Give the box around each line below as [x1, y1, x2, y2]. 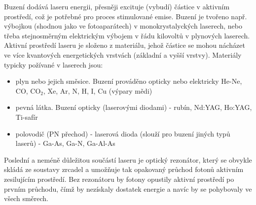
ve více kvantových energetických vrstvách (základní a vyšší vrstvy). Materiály [4, 49, 242, 60]
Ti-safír [15, 111, 38, 122]
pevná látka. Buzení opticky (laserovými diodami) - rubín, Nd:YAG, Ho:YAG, [15, 102, 252, 112]
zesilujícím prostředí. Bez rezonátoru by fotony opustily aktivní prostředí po [4, 173, 234, 184]
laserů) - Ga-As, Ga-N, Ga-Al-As [15, 138, 115, 148]
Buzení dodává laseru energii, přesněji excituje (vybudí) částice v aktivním [4, 1, 230, 11]
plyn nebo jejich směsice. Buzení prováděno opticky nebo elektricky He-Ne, [15, 76, 242, 86]
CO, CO [15, 85, 41, 96]
